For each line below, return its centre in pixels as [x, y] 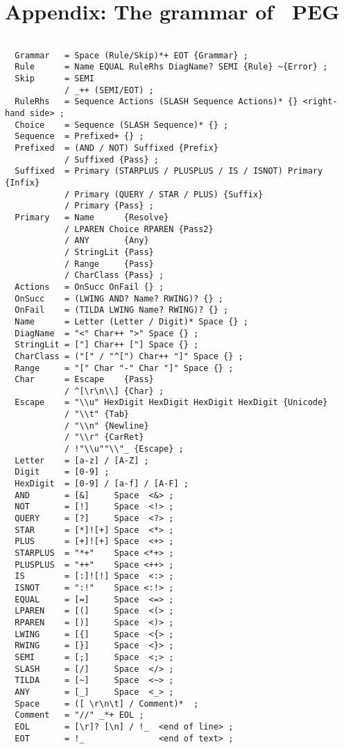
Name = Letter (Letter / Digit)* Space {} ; [131, 321]
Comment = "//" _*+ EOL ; [79, 715]
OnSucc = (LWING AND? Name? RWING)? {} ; [119, 298]
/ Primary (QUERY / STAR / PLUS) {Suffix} [164, 194]
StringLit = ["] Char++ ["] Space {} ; [107, 345]
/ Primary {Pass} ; [109, 206]
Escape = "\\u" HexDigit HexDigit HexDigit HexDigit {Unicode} [171, 403]
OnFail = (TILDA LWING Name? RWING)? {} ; [122, 310]
